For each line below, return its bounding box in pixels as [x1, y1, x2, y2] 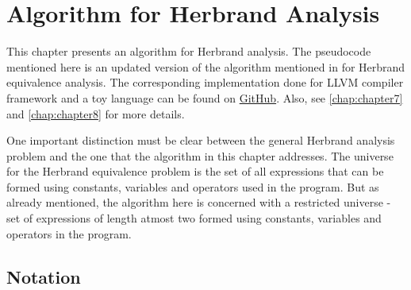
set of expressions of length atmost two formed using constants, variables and [6, 210, 382, 226]
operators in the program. [6, 225, 132, 242]
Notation [6, 264, 81, 288]
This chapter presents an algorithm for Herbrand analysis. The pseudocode [6, 43, 371, 60]
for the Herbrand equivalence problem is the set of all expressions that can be [6, 163, 384, 180]
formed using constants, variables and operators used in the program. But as [6, 178, 379, 195]
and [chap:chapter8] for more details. [6, 105, 185, 122]
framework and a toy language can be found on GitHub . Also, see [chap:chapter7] [6, 89, 403, 106]
